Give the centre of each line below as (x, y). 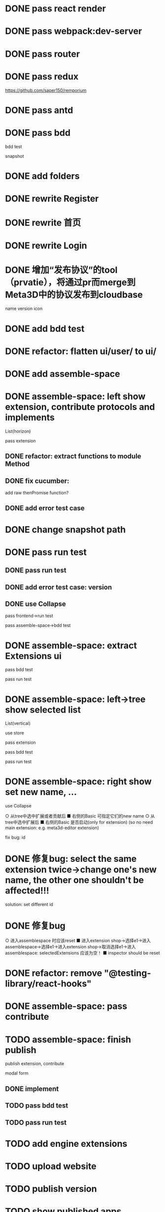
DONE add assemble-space (63, 374)
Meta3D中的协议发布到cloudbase (74, 294)
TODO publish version (51, 1189)
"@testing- (128, 973)
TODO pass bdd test (37, 1106)
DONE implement (32, 1089)
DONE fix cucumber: (37, 481)
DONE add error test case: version (59, 587)
